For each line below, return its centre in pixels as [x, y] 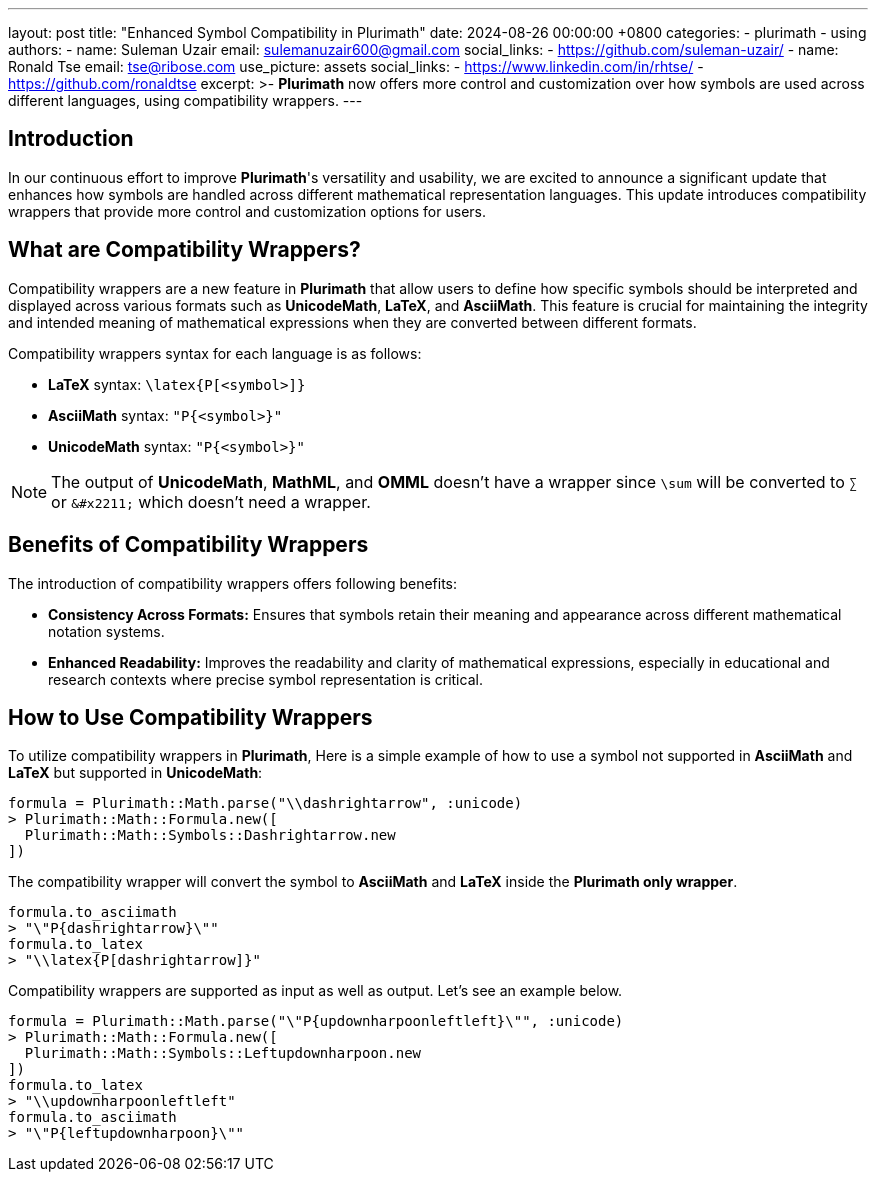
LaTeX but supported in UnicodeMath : [135, 773]
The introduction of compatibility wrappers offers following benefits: [233, 583]
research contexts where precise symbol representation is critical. [265, 679]
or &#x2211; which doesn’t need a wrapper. [211, 501]
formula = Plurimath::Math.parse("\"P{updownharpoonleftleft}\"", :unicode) [316, 1021]
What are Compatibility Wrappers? [184, 250]
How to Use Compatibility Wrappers [190, 717]
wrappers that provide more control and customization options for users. [247, 211]
